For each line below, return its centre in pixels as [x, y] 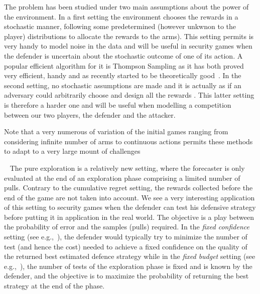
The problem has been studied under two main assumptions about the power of [126, 7]
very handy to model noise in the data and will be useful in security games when [128, 46]
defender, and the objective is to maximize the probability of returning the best [126, 276]
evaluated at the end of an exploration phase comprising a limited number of [122, 178]
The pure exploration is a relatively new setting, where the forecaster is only [127, 168]
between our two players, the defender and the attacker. [90, 114]
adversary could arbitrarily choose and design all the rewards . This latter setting [129, 95]
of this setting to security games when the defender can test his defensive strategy [130, 207]
